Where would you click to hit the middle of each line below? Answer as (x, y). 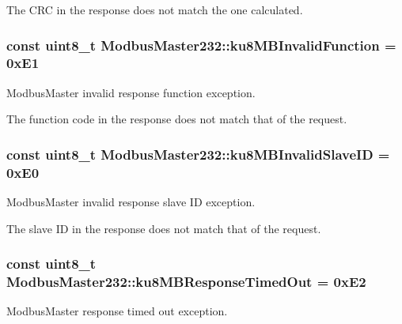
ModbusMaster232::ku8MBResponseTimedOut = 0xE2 (186, 282)
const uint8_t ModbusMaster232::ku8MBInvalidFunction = (201, 45)
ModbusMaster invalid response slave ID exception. (131, 202)
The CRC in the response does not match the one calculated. (155, 9)
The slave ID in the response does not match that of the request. (164, 228)
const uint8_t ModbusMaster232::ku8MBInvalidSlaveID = (198, 154)
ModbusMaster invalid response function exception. (131, 92)
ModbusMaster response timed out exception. (117, 311)
